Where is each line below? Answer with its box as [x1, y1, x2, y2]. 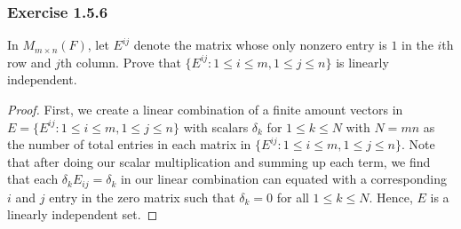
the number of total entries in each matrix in [7, 135, 251, 154]
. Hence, [369, 187, 413, 206]
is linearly [336, 52, 389, 71]
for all [276, 187, 309, 206]
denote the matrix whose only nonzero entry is [133, 36, 387, 54]
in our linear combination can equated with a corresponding [120, 170, 447, 188]
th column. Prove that [60, 52, 181, 71]
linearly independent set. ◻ [7, 205, 158, 224]
